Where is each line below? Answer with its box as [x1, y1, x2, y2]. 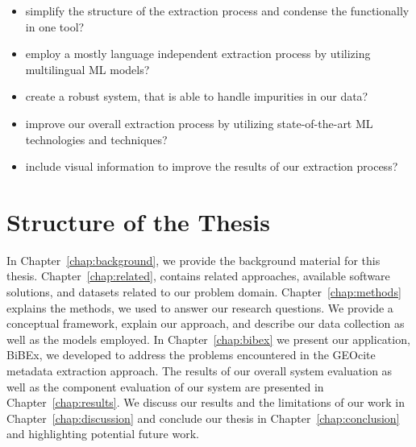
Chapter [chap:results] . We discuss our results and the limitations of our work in [6, 394, 406, 411]
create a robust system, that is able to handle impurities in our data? [25, 88, 368, 105]
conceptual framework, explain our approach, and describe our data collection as [6, 315, 405, 332]
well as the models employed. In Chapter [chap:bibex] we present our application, [6, 330, 410, 347]
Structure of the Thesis [6, 205, 270, 238]
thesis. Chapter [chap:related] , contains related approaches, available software [6, 267, 390, 284]
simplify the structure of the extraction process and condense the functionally [25, 2, 410, 19]
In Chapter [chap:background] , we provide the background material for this [6, 251, 381, 268]
